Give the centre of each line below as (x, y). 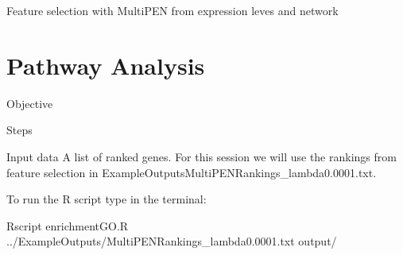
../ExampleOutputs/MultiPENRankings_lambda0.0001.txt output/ (172, 241)
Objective (30, 103)
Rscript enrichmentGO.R (68, 225)
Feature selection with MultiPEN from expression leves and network (172, 10)
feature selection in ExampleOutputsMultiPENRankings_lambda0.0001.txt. (192, 172)
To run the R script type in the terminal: (107, 199)
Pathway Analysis (106, 65)
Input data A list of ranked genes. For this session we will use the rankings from (201, 156)
